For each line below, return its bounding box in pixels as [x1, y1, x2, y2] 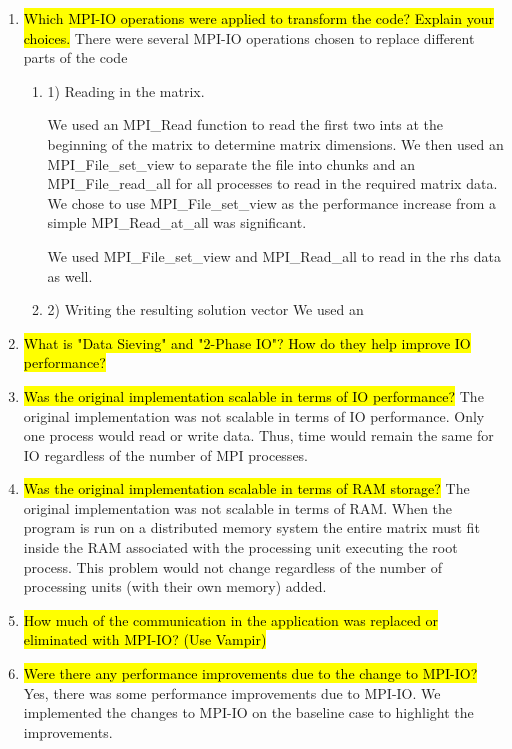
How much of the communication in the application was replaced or [23, 609, 439, 630]
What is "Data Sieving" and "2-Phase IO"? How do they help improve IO [23, 332, 471, 353]
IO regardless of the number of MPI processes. [23, 444, 309, 465]
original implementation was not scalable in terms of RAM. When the [23, 497, 453, 518]
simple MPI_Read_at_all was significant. [47, 212, 307, 233]
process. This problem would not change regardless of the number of [23, 556, 443, 577]
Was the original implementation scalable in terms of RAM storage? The [23, 478, 470, 499]
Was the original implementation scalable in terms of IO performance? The [23, 385, 484, 406]
